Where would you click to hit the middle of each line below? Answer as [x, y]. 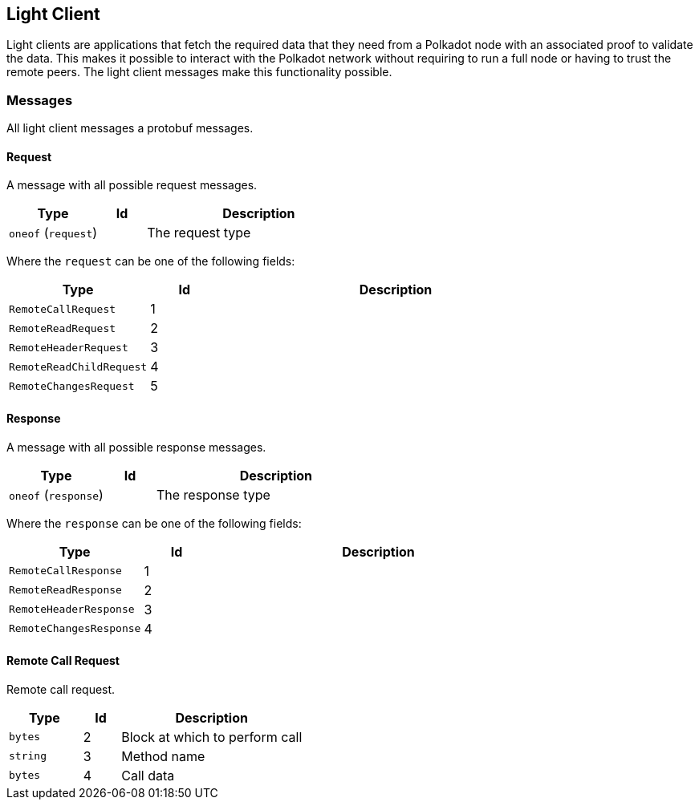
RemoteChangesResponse [75, 629]
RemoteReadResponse [65, 590]
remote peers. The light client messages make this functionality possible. [199, 72]
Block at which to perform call [212, 737]
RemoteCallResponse [65, 571]
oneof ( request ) [53, 233]
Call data [148, 775]
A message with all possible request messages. [132, 185]
